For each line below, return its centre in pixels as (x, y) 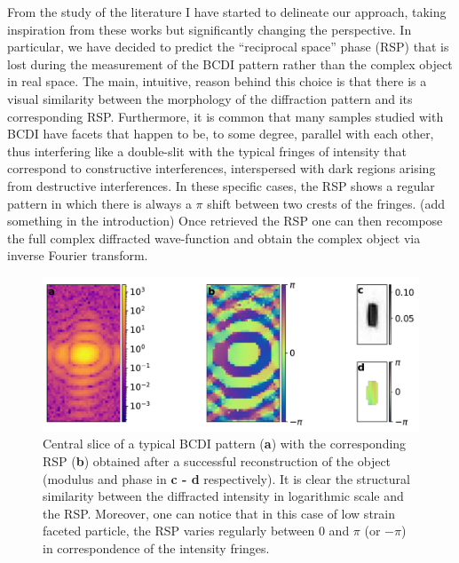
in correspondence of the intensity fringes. (156, 547)
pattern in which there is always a (99, 203)
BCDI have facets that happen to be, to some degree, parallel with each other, (221, 134)
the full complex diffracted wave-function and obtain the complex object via (214, 238)
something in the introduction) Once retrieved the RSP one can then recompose (225, 221)
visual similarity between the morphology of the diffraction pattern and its (210, 98)
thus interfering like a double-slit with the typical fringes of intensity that (207, 151)
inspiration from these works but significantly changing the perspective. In (210, 29)
